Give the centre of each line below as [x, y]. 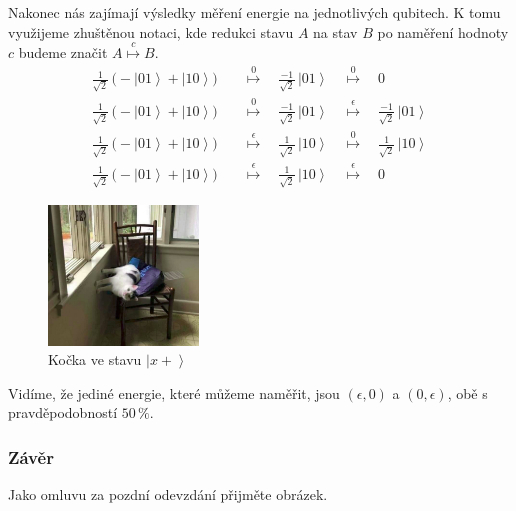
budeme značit [63, 51]
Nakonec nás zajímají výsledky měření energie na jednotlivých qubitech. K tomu [254, 12]
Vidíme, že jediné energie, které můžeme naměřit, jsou [174, 392]
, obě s [467, 392]
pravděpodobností [63, 412]
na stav [335, 31]
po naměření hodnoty [443, 31]
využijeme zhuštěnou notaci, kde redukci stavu [151, 31]
